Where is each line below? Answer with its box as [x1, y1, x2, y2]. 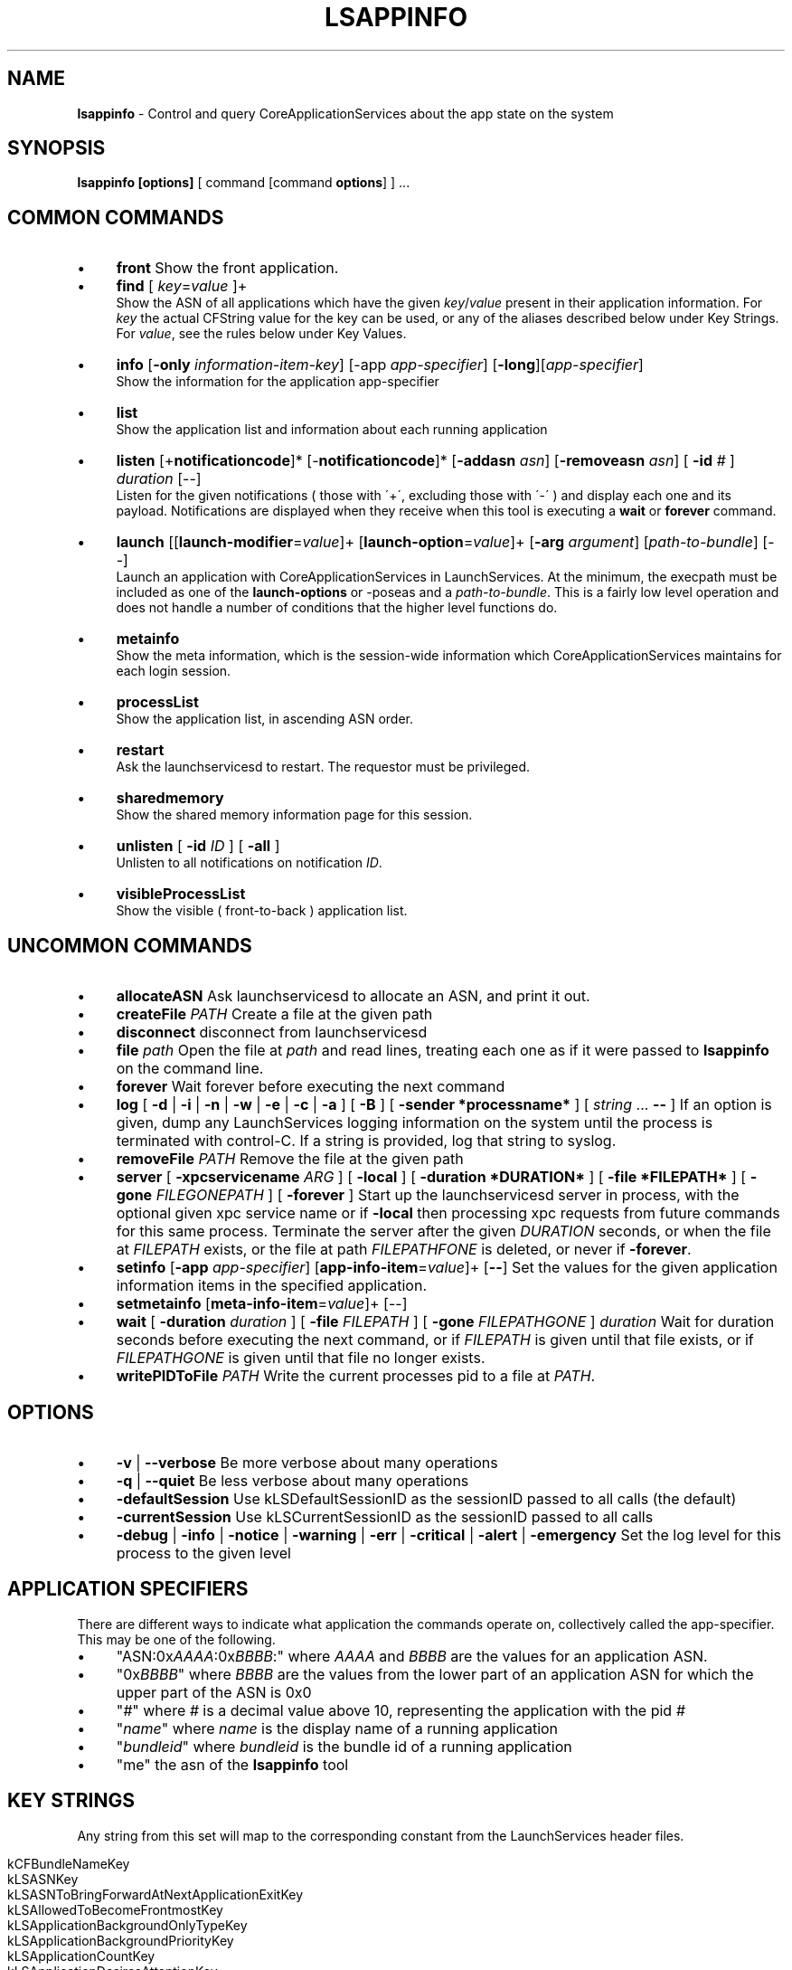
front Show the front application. [116, 259, 339, 278]
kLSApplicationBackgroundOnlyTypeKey [7, 1917, 248, 1933]
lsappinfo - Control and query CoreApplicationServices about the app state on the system [77, 105, 614, 121]
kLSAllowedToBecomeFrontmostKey [7, 1901, 223, 1918]
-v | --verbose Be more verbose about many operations [116, 1453, 498, 1472]
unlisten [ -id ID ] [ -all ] [116, 837, 280, 856]
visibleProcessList [116, 885, 246, 904]
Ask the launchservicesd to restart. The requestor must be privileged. [116, 759, 531, 775]
